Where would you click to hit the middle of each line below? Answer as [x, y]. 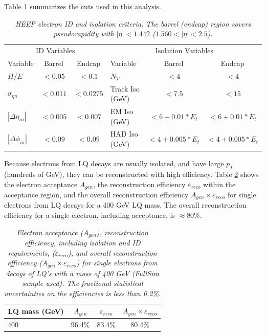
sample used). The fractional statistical [82, 283]
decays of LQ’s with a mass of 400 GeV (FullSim [82, 273]
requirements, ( [31, 252]
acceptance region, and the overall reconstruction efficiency [96, 194]
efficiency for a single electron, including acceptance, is [90, 215]
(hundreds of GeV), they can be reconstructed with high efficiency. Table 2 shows [131, 174]
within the [219, 184]
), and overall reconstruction [112, 252]
